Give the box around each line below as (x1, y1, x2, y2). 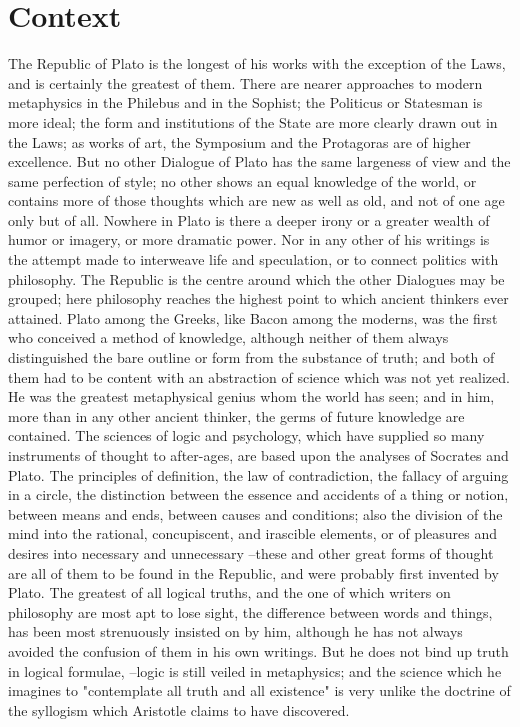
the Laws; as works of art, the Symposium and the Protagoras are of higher (8, 131, 471, 152)
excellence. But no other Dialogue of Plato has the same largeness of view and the (8, 151, 511, 172)
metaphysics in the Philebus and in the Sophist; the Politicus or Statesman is (8, 92, 483, 113)
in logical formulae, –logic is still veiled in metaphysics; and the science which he (8, 660, 502, 681)
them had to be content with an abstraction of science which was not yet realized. (8, 366, 510, 387)
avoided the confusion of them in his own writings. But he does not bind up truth (8, 640, 509, 661)
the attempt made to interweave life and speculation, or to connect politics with (8, 249, 499, 270)
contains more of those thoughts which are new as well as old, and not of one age (8, 190, 505, 211)
